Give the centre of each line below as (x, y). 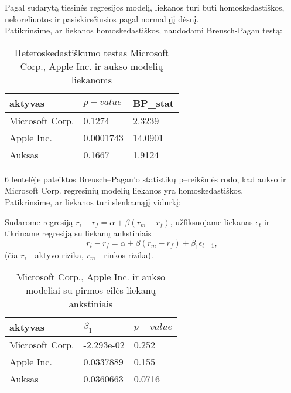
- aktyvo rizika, (57, 254)
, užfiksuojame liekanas (211, 221)
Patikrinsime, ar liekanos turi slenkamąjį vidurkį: (93, 201)
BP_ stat (153, 103)
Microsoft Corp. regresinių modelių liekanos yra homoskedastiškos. (124, 190)
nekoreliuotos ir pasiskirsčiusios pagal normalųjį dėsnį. (102, 18)
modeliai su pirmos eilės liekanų (90, 290)
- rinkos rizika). (126, 254)
